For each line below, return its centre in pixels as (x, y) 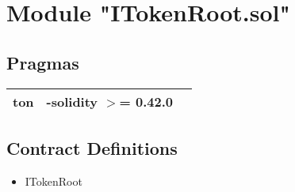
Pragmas (43, 62)
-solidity (72, 101)
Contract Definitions (92, 147)
